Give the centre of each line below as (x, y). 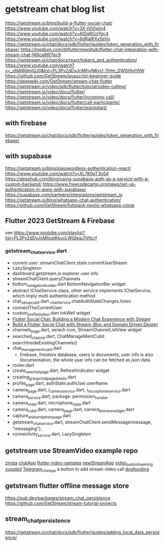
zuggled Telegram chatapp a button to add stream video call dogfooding (77, 470)
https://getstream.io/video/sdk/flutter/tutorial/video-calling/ (66, 86)
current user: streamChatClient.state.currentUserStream (70, 263)
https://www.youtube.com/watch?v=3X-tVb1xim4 (55, 28)
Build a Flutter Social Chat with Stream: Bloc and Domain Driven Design (85, 325)
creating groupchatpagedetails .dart (44, 378)
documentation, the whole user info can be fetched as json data (85, 360)
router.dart (23, 365)
